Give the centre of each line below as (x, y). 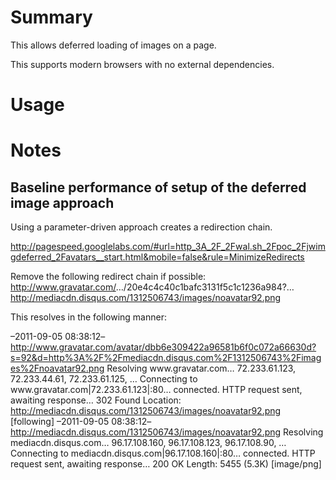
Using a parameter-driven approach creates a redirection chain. (141, 227)
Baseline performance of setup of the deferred (158, 187)
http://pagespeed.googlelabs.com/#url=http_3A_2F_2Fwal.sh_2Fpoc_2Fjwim (168, 247)
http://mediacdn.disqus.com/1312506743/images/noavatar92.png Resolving (167, 432)
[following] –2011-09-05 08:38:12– (81, 422)
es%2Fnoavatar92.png (57, 368)
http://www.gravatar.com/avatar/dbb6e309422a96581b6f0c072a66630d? (163, 347)
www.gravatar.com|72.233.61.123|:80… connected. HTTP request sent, (156, 390)
